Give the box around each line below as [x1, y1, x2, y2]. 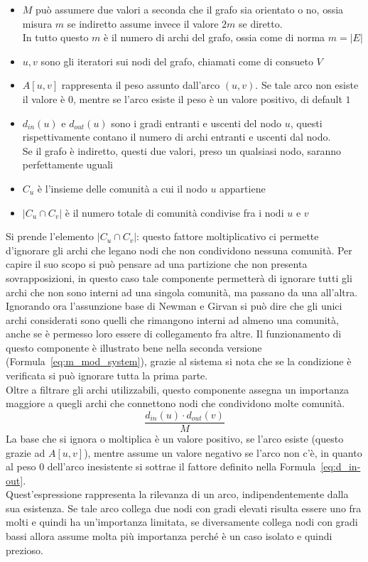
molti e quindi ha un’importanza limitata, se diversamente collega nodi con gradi [6, 514, 358, 529]
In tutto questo [22, 30, 89, 45]
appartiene [220, 180, 266, 195]
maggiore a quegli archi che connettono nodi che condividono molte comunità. [6, 396, 345, 411]
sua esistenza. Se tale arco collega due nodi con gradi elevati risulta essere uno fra [6, 500, 362, 515]
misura [22, 16, 53, 31]
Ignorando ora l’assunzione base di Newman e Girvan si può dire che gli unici [6, 298, 342, 313]
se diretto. [239, 16, 283, 31]
